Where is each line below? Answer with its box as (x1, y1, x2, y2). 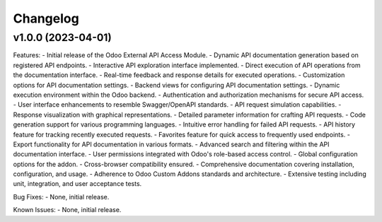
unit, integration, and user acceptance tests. (13, 180, 142, 188)
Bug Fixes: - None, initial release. (13, 192, 110, 201)
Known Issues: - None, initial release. (13, 206, 122, 214)
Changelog (13, 11, 79, 26)
